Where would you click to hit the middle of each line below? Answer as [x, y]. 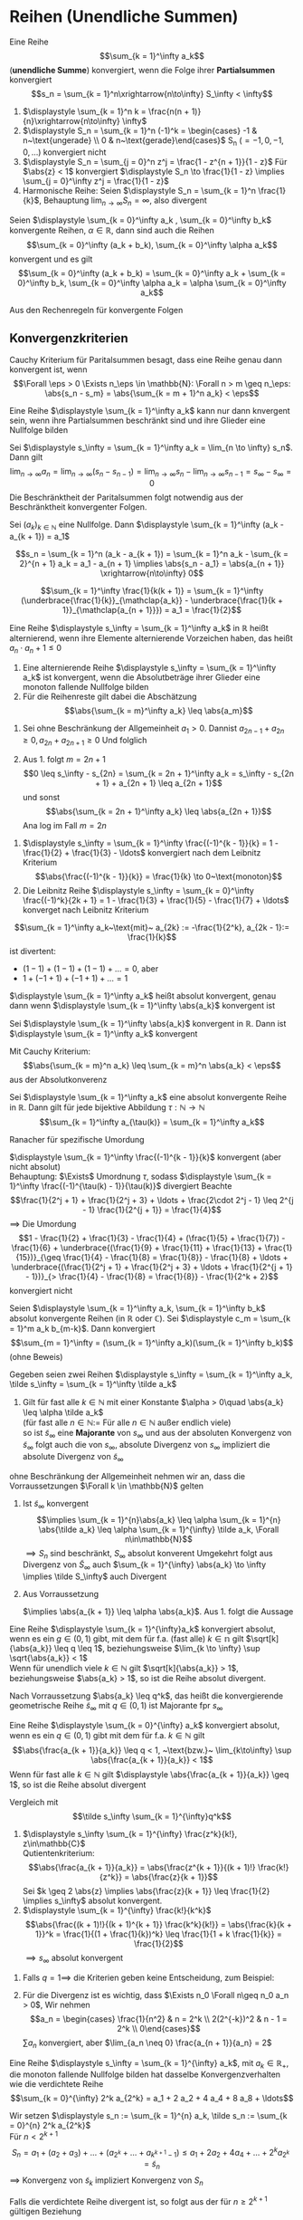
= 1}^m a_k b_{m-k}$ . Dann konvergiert [82, 1329]
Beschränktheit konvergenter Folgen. [78, 507]
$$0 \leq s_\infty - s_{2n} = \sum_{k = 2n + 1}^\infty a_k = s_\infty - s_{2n [159, 774]
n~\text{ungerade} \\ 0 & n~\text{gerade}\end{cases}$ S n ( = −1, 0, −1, [153, 141]
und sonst [41, 798]
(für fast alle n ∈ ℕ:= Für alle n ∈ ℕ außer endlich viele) [127, 1422]
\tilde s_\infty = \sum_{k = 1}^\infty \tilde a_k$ [93, 1384]
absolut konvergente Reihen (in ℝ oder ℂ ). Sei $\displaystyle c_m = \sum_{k [150, 1318]
